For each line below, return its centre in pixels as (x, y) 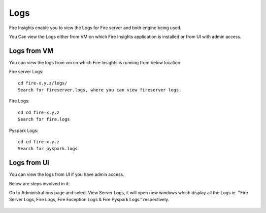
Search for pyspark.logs (48, 149)
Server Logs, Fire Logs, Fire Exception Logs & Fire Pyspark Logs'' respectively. (89, 200)
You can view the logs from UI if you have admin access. (66, 174)
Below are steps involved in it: (39, 183)
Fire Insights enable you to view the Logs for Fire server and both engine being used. (95, 28)
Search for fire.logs (44, 119)
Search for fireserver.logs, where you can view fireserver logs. (100, 90)
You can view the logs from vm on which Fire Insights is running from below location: (95, 62)
